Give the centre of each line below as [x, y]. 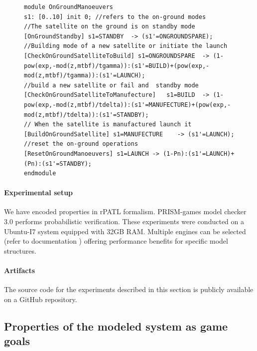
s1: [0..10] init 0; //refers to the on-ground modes [115, 17]
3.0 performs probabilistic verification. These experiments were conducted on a [124, 221]
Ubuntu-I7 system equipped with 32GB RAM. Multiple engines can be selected [125, 231]
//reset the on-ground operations [81, 144]
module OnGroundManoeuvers [68, 7]
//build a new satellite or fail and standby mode [111, 85]
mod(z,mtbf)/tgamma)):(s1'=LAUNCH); [85, 76]
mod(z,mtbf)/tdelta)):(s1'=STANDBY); [86, 115]
